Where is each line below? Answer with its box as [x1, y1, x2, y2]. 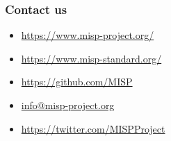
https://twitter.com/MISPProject [21, 121, 165, 135]
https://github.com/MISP [21, 74, 133, 89]
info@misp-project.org [21, 98, 115, 112]
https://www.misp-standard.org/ [21, 51, 162, 65]
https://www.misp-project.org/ [21, 28, 154, 42]
